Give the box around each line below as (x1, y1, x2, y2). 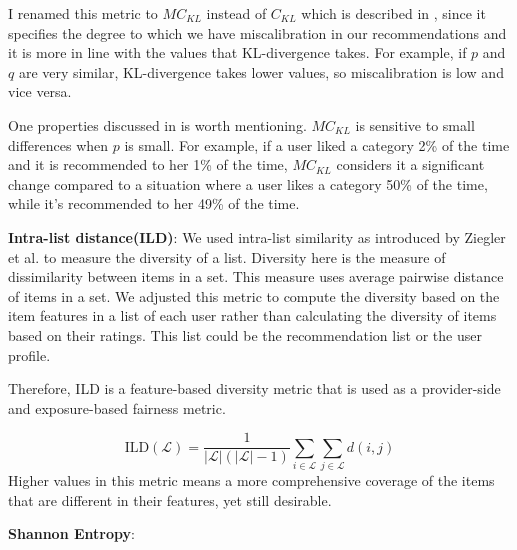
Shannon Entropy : (8, 523, 135, 544)
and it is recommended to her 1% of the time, (8, 154, 288, 175)
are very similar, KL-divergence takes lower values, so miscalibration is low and (18, 61, 504, 82)
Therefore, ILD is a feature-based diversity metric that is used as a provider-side (8, 378, 501, 399)
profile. (8, 344, 51, 365)
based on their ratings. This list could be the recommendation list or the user (8, 324, 482, 345)
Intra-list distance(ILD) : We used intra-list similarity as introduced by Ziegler (8, 226, 506, 247)
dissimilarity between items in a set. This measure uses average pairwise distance (8, 266, 504, 287)
